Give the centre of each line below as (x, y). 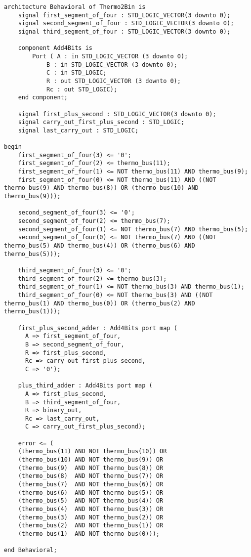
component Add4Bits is (55, 48)
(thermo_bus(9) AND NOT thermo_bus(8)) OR (91, 468)
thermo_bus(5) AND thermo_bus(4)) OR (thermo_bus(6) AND (100, 246)
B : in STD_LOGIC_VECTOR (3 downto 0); (112, 64)
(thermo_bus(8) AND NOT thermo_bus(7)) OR (91, 476)
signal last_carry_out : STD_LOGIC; (78, 130)
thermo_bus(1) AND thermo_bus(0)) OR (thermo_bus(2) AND (100, 303)
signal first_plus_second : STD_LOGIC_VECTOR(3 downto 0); (117, 114)
